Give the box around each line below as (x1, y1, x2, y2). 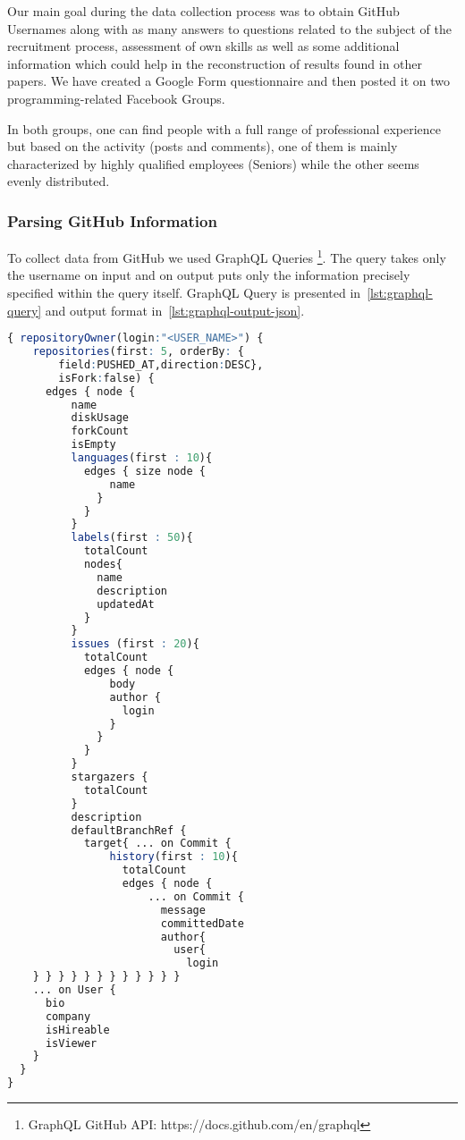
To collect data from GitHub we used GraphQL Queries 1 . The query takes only (7, 246, 446, 266)
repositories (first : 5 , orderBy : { (32, 345, 244, 359)
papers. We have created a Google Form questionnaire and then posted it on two (7, 72, 450, 90)
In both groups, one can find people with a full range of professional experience (7, 119, 441, 138)
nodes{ (83, 558, 123, 571)
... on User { (32, 984, 116, 997)
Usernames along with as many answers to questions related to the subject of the (7, 19, 452, 38)
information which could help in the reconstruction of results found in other (7, 54, 423, 72)
